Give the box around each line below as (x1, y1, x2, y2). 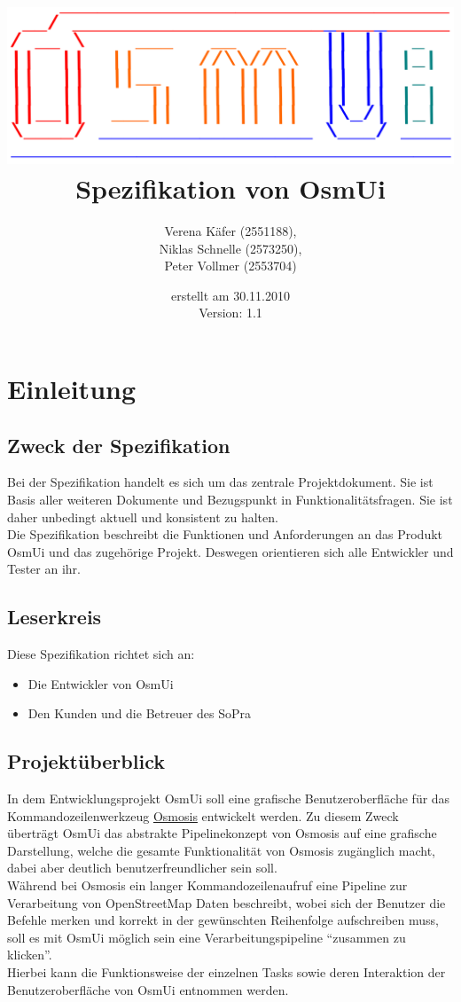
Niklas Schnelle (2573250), (159, 239, 302, 257)
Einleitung (7, 370, 137, 406)
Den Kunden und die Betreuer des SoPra (27, 704, 252, 723)
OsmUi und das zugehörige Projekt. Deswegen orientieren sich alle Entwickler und (7, 542, 454, 560)
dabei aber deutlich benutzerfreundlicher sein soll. (7, 858, 277, 877)
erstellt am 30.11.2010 (171, 286, 290, 304)
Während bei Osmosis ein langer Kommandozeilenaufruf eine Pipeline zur (7, 876, 408, 895)
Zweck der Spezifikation (7, 431, 230, 458)
